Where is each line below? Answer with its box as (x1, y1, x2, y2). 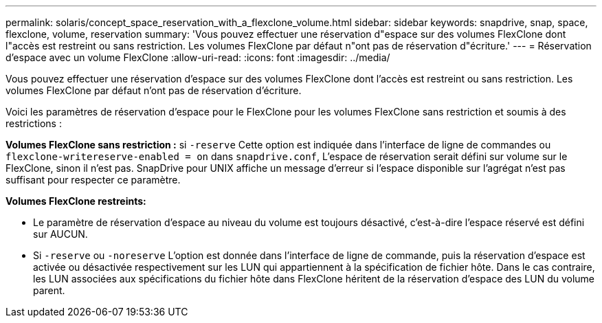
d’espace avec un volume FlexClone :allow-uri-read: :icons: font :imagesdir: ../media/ (5, 52, 390, 63)
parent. (33, 285, 65, 296)
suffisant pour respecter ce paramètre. (5, 174, 181, 186)
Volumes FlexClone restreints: (5, 195, 146, 207)
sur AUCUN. (33, 228, 88, 240)
